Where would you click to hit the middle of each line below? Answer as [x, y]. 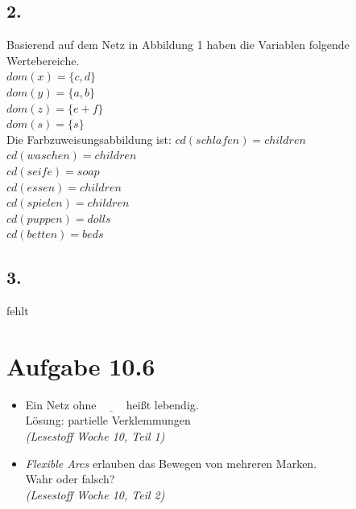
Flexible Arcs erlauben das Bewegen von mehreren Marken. [171, 463]
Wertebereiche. [43, 60]
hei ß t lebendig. [162, 404]
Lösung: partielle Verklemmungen [108, 420]
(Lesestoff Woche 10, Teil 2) [95, 494]
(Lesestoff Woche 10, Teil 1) [95, 436]
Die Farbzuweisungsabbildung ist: [89, 139]
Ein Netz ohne [61, 404]
